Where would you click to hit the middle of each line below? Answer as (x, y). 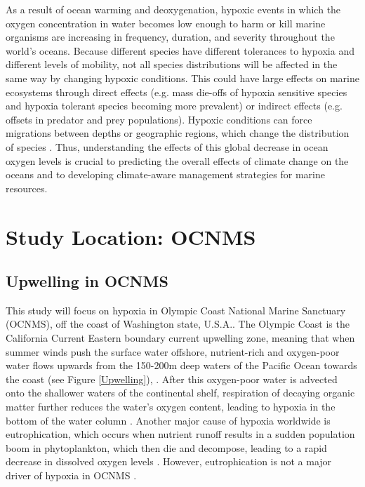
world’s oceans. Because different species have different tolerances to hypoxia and (180, 50)
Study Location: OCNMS (131, 236)
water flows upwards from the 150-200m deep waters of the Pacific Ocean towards (181, 365)
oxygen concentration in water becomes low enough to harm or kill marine (166, 23)
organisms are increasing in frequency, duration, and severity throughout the (170, 37)
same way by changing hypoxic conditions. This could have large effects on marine (182, 78)
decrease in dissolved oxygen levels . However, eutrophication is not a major (169, 461)
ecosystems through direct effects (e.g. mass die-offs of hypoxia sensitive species (177, 92)
